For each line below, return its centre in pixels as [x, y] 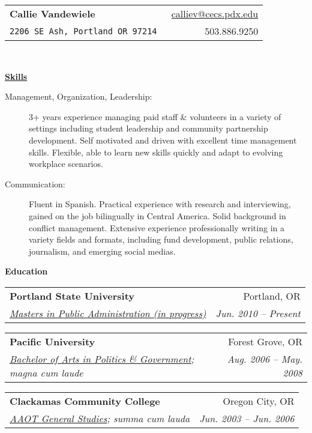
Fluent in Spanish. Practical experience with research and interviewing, [160, 204]
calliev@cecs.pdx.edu [215, 14]
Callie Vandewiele [52, 14]
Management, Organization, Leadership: [79, 96]
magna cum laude [46, 372]
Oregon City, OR [259, 401]
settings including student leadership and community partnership [148, 128]
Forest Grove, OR [265, 341]
